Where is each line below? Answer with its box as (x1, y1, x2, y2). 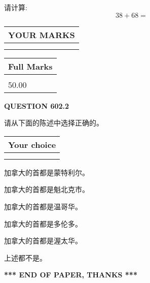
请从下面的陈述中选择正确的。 (4, 117, 103, 128)
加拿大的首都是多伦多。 (4, 218, 82, 229)
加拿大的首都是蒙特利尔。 (4, 167, 89, 177)
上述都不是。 (4, 252, 47, 263)
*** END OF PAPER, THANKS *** (4, 269, 137, 280)
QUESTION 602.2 (4, 100, 69, 111)
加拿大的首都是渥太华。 (4, 235, 82, 246)
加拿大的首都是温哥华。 (4, 201, 82, 211)
